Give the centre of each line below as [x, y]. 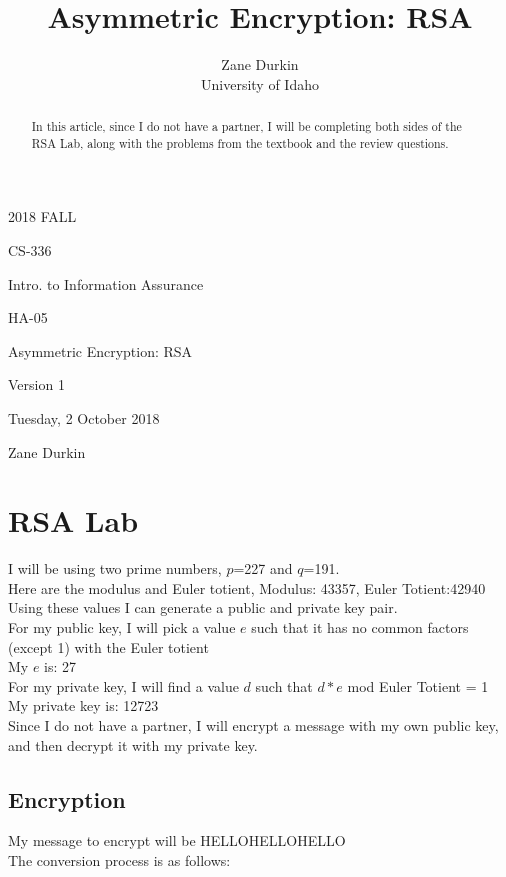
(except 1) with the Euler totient [108, 646]
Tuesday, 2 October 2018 [84, 417]
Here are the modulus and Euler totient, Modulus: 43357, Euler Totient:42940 [247, 587]
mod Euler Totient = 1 [418, 685]
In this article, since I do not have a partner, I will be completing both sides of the [246, 126]
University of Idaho [260, 83]
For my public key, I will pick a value [122, 627]
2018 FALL [42, 216]
